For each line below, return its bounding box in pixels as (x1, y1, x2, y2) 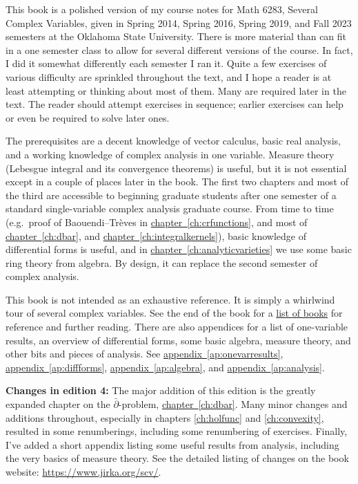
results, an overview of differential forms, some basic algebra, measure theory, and (6, 333, 351, 347)
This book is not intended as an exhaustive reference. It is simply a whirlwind (6, 292, 335, 306)
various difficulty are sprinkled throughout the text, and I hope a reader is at (6, 69, 332, 84)
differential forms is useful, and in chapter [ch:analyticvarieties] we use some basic (6, 242, 352, 257)
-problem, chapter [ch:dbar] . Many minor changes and (118, 397, 348, 411)
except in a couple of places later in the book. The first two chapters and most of (6, 174, 348, 189)
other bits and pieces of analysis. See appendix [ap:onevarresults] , (6, 346, 284, 361)
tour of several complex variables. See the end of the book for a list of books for (6, 306, 343, 320)
